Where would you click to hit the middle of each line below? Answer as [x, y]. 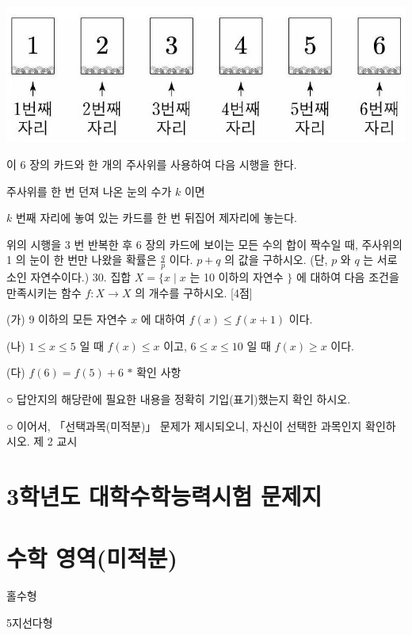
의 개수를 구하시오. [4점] [194, 292]
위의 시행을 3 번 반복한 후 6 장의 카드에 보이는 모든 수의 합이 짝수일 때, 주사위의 [204, 244]
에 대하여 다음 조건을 [347, 277]
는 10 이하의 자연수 [237, 277]
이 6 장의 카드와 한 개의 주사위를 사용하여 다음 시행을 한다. [152, 164]
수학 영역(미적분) [92, 558]
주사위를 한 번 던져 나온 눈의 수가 [89, 191]
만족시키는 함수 [44, 292]
